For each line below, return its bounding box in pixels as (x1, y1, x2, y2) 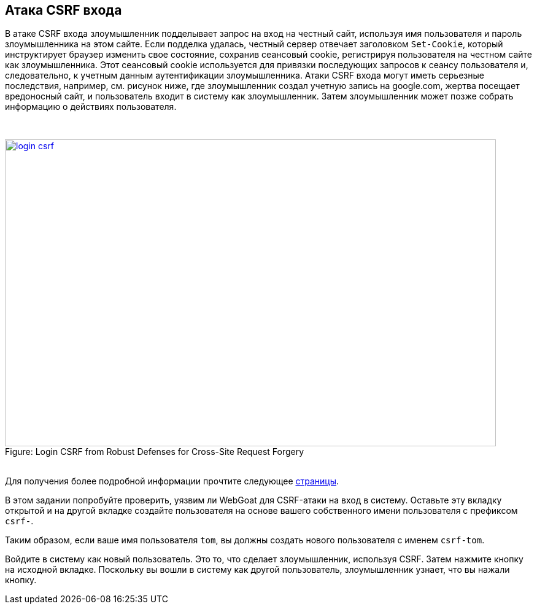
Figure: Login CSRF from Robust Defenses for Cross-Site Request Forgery (5, 446, 304, 457)
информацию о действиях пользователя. (5, 101, 177, 112)
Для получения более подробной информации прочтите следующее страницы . (5, 476, 339, 487)
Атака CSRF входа (5, 2, 122, 18)
